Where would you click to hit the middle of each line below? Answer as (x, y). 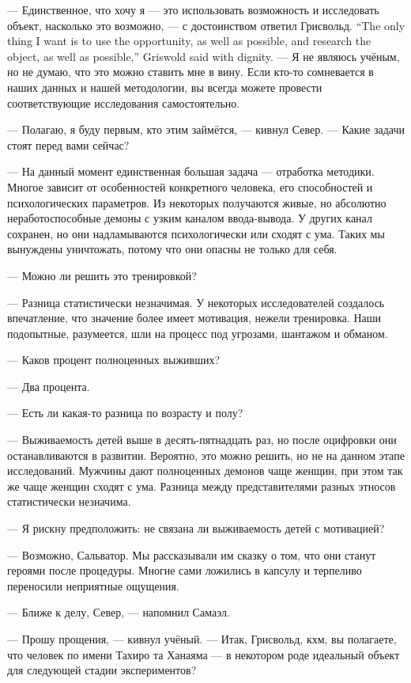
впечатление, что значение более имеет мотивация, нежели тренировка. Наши (194, 318)
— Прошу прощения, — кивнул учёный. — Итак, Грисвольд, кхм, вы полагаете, (202, 639)
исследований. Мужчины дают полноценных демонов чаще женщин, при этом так (205, 471)
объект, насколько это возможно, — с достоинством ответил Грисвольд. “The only (206, 25)
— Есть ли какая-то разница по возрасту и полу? (125, 413)
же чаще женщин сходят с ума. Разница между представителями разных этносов (202, 486)
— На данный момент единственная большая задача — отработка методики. (191, 171)
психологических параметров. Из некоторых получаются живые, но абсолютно (197, 202)
